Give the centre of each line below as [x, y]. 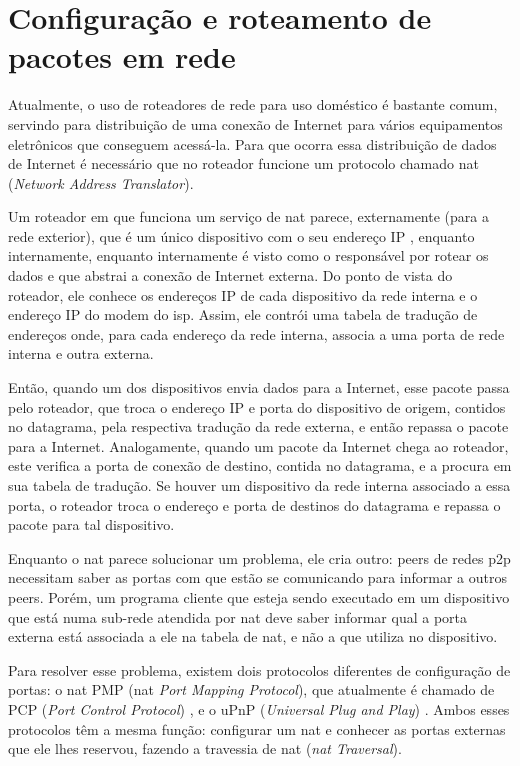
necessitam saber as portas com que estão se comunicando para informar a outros [257, 577]
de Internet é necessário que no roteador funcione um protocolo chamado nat [243, 163]
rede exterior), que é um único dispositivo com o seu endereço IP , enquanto [241, 235]
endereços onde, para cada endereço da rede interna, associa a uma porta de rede [256, 333]
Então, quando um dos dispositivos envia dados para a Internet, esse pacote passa [259, 387]
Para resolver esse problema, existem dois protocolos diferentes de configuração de [259, 669]
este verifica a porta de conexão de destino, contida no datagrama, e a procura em [260, 465]
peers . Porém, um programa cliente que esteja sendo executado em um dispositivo [259, 596]
